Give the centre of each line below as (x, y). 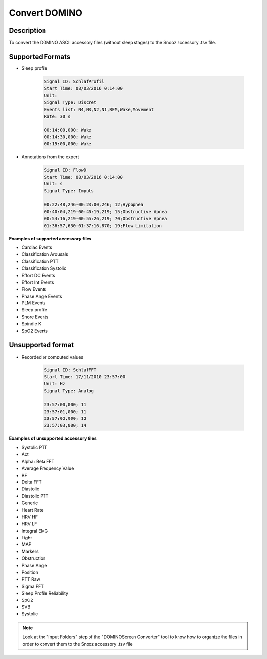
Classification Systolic (44, 268)
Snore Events (35, 317)
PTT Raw (31, 579)
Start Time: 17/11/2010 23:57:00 (85, 377)
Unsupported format (42, 345)
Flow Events (34, 289)
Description (28, 30)
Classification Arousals (45, 254)
